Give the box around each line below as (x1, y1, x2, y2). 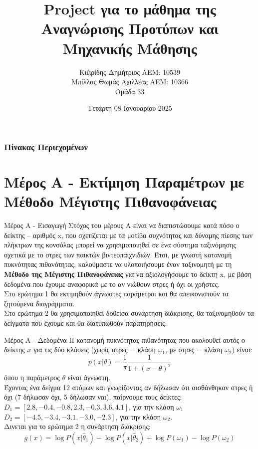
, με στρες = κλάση (165, 344, 223, 355)
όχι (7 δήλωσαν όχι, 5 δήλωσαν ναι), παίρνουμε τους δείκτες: (4, 392, 182, 402)
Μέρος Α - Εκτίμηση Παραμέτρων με (4, 171, 245, 192)
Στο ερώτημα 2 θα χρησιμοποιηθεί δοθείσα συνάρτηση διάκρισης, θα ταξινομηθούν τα (4, 308, 254, 318)
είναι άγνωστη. (67, 372, 111, 383)
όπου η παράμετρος (4, 372, 60, 383)
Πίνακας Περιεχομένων (4, 140, 88, 153)
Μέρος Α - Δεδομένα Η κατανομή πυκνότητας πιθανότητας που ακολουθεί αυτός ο (4, 334, 245, 345)
